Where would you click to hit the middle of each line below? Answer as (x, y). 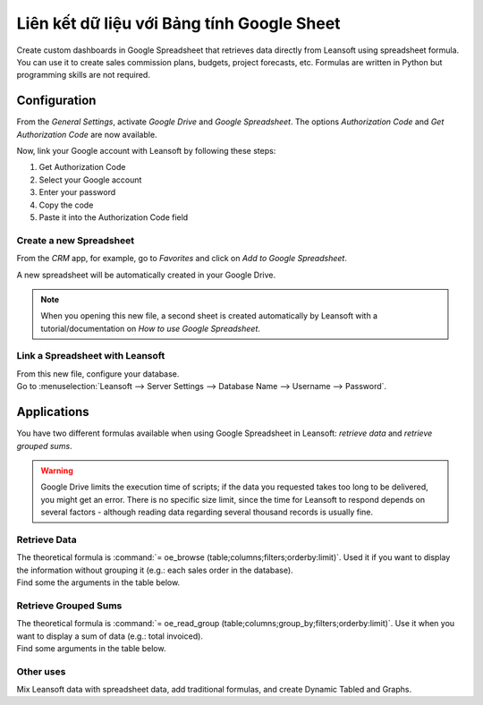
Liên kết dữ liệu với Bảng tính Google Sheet (178, 23)
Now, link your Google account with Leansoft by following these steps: (146, 151)
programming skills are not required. (84, 75)
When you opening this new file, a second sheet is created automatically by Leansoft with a (209, 316)
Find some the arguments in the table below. (98, 582)
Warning (57, 471)
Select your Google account (90, 180)
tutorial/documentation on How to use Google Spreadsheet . (151, 328)
